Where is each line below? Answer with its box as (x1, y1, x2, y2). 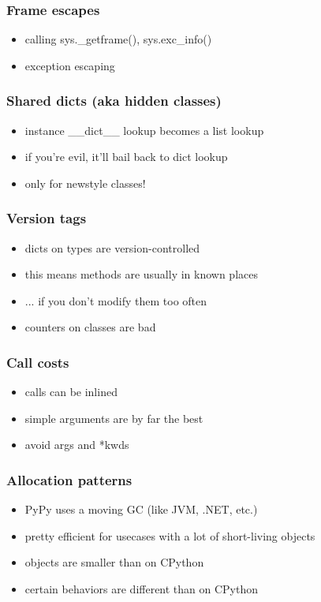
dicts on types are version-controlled (24, 239, 200, 256)
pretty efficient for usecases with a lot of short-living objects (24, 527, 315, 544)
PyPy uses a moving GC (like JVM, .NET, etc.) (24, 501, 258, 518)
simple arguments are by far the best (24, 409, 203, 426)
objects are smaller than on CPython (24, 554, 204, 570)
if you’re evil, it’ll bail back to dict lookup (24, 148, 228, 165)
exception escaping (24, 57, 115, 73)
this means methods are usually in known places (24, 266, 258, 282)
